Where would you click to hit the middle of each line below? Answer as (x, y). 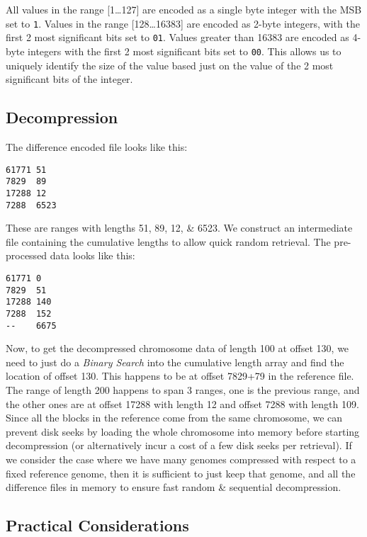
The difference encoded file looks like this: (97, 146)
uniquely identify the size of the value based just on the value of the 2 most (170, 65)
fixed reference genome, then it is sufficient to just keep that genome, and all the (181, 473)
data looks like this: (92, 255)
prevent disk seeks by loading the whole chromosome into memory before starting (183, 431)
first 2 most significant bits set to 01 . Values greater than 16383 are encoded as (177, 37)
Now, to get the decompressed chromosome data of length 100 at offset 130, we (177, 348)
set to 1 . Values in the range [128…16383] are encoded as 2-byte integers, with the (183, 23)
